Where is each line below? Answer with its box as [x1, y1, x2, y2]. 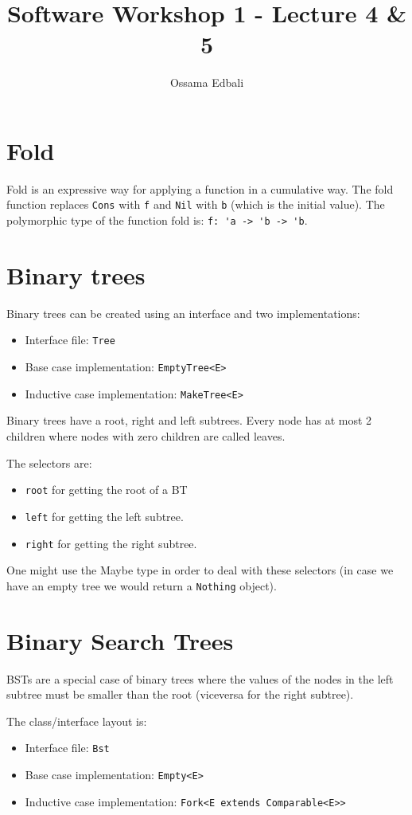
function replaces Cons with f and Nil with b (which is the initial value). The [6, 196, 385, 213]
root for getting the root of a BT [25, 481, 188, 498]
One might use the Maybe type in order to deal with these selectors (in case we [6, 562, 394, 578]
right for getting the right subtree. [25, 535, 197, 551]
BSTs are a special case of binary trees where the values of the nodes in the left [6, 670, 394, 687]
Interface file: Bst [25, 739, 110, 756]
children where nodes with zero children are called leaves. [6, 428, 286, 445]
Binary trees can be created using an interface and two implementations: [6, 304, 360, 321]
